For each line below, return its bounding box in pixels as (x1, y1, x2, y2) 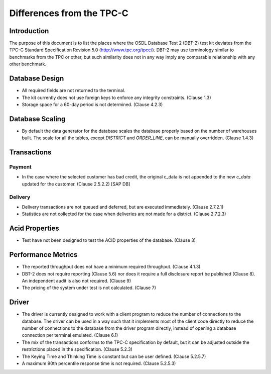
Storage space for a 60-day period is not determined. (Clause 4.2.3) (22, 101, 163, 108)
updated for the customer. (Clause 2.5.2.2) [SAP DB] (22, 181, 130, 187)
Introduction (9, 27, 49, 35)
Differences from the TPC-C (9, 8, 128, 19)
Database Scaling (9, 115, 66, 123)
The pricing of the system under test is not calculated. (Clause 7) (22, 285, 157, 291)
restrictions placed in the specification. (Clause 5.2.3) (22, 346, 132, 352)
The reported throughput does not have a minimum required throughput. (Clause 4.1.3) (22, 264, 201, 270)
